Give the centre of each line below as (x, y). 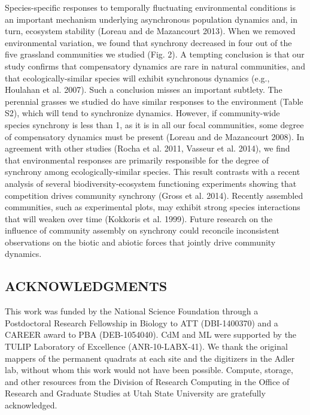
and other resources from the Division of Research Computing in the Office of (147, 381)
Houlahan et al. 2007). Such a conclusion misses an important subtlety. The (144, 90)
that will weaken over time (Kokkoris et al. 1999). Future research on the (139, 218)
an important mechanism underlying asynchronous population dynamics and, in (151, 19)
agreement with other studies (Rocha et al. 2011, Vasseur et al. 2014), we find (148, 148)
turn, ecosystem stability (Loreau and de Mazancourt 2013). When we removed (150, 31)
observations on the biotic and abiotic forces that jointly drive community (140, 242)
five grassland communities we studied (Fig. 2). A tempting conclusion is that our (155, 54)
